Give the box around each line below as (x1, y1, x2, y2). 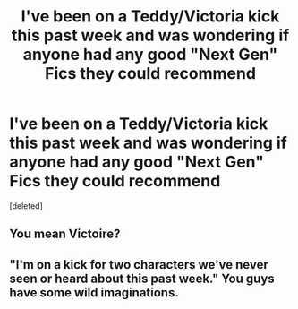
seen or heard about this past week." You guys (9, 270, 275, 286)
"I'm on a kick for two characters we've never (9, 257, 268, 272)
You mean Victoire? (9, 227, 121, 242)
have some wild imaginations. (9, 285, 179, 300)
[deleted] (9, 200, 43, 211)
